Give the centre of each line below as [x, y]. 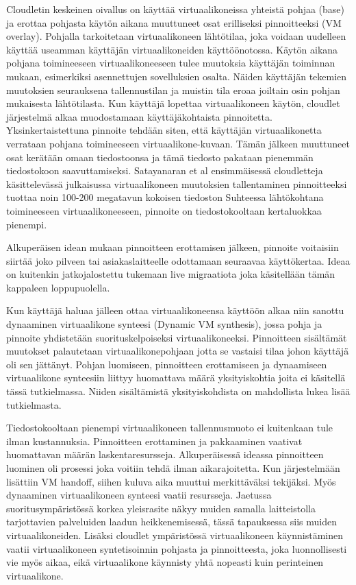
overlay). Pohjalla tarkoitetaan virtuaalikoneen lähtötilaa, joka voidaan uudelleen [176, 36]
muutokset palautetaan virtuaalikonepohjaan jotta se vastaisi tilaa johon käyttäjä [178, 351]
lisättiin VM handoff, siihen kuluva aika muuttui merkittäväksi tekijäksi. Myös [171, 481]
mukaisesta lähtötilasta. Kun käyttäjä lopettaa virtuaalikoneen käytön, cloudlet [173, 103]
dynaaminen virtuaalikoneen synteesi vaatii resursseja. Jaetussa [139, 495]
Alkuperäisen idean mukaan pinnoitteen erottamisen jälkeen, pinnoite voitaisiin [173, 247]
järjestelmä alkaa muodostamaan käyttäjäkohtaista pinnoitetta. [139, 116]
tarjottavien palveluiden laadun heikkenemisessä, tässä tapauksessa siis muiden [172, 522]
